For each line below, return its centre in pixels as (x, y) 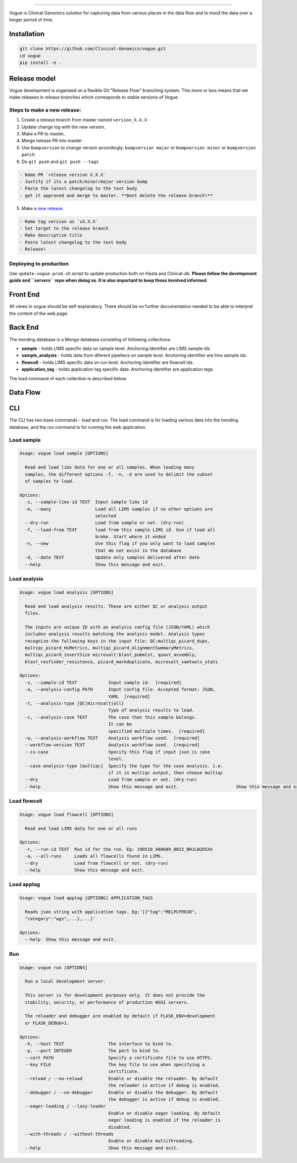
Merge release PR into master (52, 141)
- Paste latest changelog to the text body (73, 242)
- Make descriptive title (51, 235)
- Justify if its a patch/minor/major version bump (84, 181)
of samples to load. (50, 481)
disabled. (120, 1127)
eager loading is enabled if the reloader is (164, 1120)
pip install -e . (41, 63)
